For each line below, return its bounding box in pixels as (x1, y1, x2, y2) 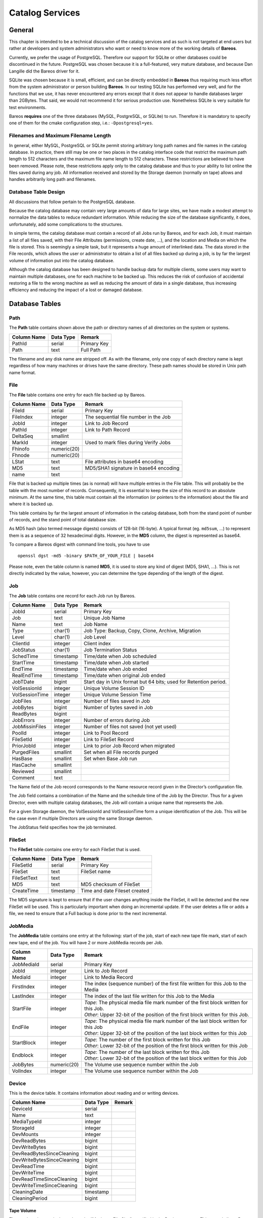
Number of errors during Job (83, 717, 150, 723)
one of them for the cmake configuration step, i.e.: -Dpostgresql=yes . (9, 120, 153, 126)
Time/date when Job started (83, 659, 149, 666)
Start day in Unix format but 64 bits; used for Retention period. (83, 678, 227, 685)
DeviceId (12, 1105, 33, 1112)
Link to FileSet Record (83, 736, 134, 742)
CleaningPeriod (12, 1195, 48, 1202)
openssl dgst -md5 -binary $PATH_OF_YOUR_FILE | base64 (18, 553, 154, 558)
